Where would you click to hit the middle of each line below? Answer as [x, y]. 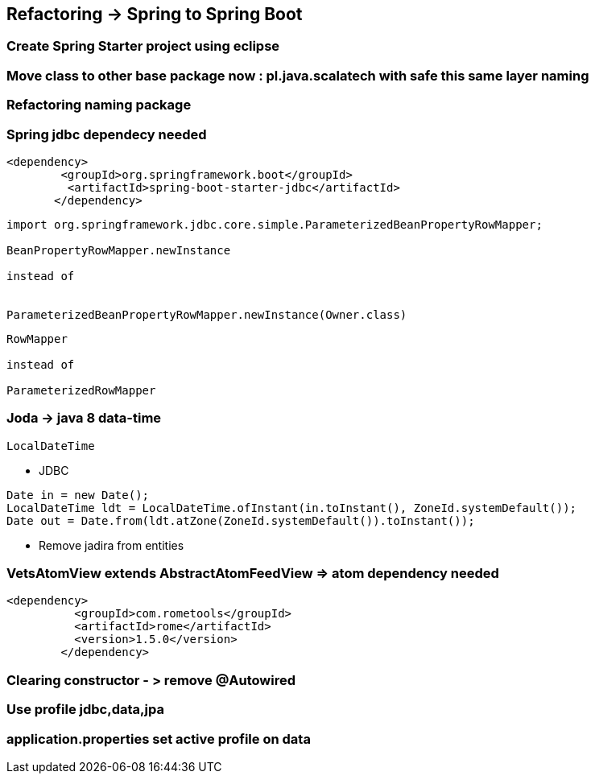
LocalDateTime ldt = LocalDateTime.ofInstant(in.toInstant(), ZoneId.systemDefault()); [292, 508]
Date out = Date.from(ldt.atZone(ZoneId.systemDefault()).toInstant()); [241, 520]
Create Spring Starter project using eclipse [143, 46]
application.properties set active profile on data [159, 739]
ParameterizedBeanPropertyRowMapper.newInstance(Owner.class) [207, 314]
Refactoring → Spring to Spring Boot [155, 14]
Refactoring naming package [99, 105]
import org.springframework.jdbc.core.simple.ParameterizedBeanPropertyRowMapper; [275, 224]
